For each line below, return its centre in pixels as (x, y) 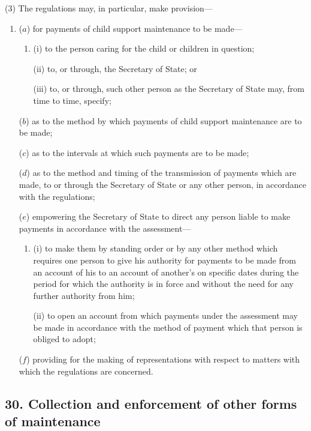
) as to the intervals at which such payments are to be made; (138, 152)
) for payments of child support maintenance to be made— (135, 28)
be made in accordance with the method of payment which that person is (168, 327)
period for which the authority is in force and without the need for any (163, 284)
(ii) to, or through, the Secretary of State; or (115, 68)
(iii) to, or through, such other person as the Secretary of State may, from (169, 89)
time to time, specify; (72, 100)
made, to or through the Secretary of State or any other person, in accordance (162, 184)
